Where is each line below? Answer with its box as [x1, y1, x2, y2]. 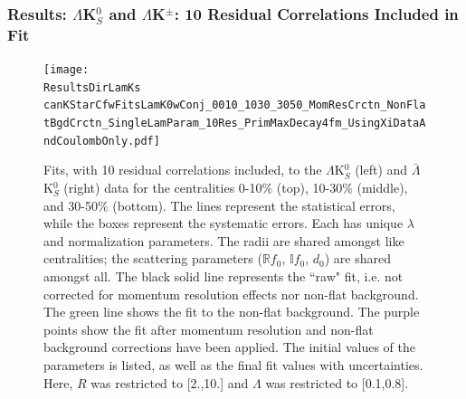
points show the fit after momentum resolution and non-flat [43, 319, 374, 338]
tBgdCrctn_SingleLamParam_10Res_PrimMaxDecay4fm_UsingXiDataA [43, 117, 426, 130]
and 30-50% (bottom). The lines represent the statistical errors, [43, 195, 395, 214]
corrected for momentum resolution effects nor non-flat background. [43, 284, 419, 303]
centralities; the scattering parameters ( [43, 249, 262, 268]
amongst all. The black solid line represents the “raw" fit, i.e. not [43, 266, 404, 285]
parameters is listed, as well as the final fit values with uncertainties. [43, 355, 423, 374]
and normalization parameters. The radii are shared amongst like [43, 231, 404, 250]
